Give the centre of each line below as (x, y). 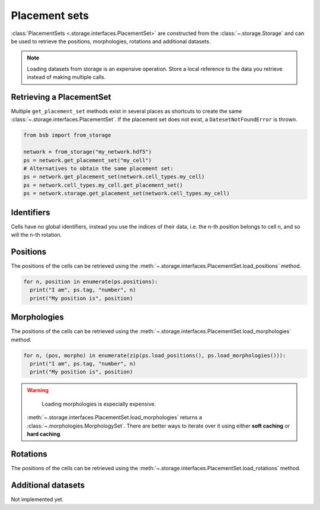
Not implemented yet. (37, 499)
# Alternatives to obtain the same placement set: (99, 168)
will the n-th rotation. (36, 235)
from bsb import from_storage (67, 135)
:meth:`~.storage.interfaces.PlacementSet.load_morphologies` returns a (115, 417)
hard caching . (44, 434)
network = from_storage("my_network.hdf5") (88, 152)
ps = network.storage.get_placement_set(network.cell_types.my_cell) (127, 194)
